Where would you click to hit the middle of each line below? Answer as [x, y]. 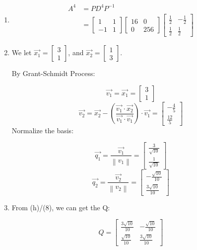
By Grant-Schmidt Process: [53, 73]
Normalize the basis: [43, 130]
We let [22, 52]
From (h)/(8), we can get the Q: [61, 207]
